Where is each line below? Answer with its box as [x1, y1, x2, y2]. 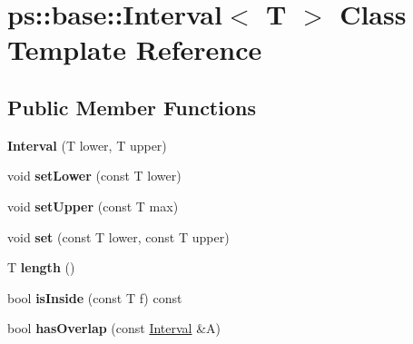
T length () [7, 258, 75, 277]
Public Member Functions [7, 93, 256, 121]
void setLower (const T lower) [7, 166, 182, 185]
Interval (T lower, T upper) [7, 135, 167, 154]
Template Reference [7, 31, 262, 68]
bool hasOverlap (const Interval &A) [7, 319, 221, 338]
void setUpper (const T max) [7, 196, 179, 215]
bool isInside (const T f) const [7, 288, 182, 307]
